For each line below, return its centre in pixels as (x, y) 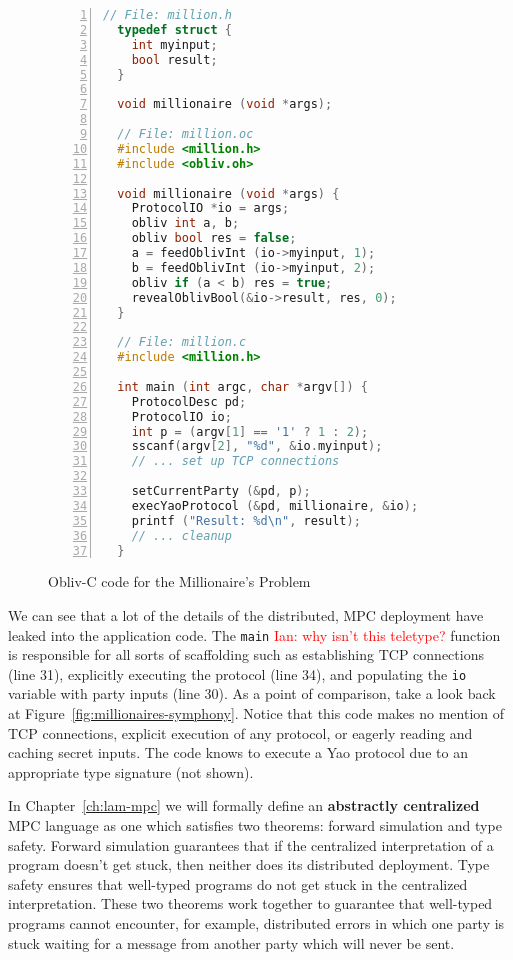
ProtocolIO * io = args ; (210, 208)
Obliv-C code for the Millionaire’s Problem (179, 581)
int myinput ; (174, 44)
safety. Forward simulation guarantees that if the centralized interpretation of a (251, 844)
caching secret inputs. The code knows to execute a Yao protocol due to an (238, 752)
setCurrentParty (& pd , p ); (221, 491)
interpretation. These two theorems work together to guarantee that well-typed (250, 903)
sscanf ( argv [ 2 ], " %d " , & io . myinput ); (257, 446)
